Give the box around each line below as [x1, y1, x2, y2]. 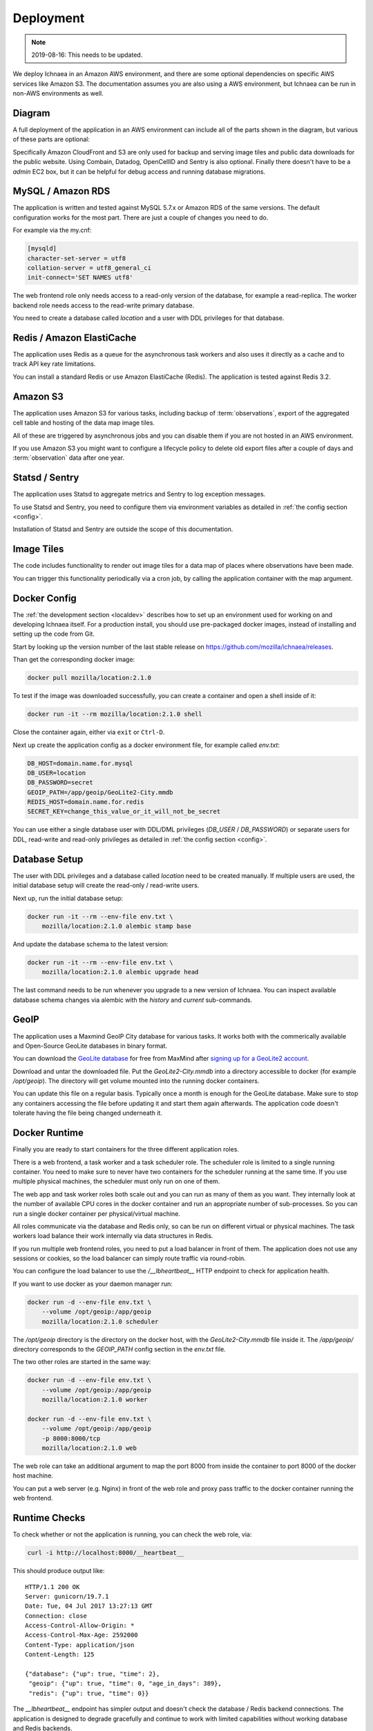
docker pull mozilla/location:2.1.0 [27, 674, 152, 682]
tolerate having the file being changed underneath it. [12, 1109, 162, 1118]
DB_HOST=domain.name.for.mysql [27, 759, 134, 767]
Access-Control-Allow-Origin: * [25, 1622, 135, 1630]
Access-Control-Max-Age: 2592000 [25, 1631, 138, 1639]
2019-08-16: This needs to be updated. [31, 51, 143, 59]
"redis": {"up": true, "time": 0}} [28, 1689, 149, 1697]
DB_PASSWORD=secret [27, 779, 93, 787]
